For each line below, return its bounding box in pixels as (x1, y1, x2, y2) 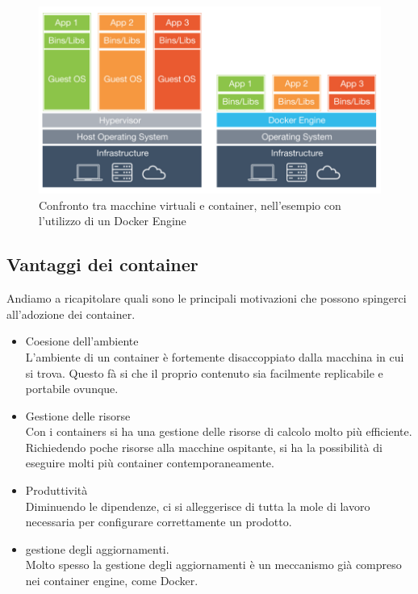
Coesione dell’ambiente (25, 333, 139, 349)
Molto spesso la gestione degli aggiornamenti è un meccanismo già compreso (25, 556, 402, 573)
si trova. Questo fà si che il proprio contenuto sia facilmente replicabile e (25, 364, 383, 381)
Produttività (25, 482, 88, 499)
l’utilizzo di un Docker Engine (39, 212, 186, 229)
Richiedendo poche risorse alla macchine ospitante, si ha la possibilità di (25, 438, 382, 455)
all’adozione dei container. (6, 305, 136, 322)
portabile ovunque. (25, 380, 119, 397)
